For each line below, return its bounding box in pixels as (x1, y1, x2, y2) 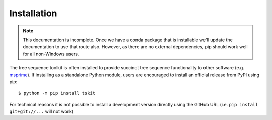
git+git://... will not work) (9, 108, 74, 115)
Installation (9, 8, 57, 19)
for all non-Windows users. (23, 51, 79, 57)
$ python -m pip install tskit (18, 90, 96, 96)
